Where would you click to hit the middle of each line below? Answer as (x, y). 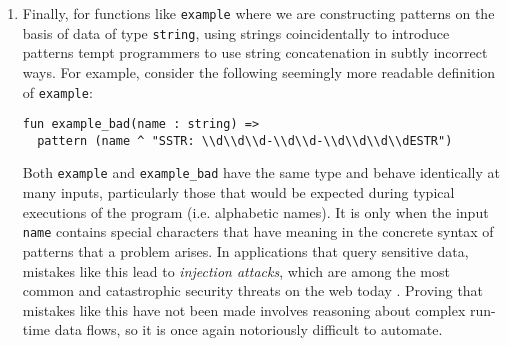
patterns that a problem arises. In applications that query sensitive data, (245, 250)
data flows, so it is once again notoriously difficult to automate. (248, 329)
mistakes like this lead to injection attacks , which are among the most (236, 270)
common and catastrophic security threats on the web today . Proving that (253, 290)
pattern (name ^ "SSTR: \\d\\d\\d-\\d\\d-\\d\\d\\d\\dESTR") (245, 140)
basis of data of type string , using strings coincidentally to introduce (236, 32)
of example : (57, 91)
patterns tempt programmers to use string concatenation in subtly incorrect (255, 52)
